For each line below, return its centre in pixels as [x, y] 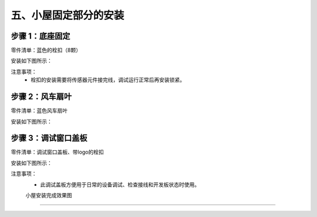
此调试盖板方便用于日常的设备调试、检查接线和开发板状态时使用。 [120, 184]
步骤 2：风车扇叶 [41, 97]
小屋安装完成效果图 [49, 195]
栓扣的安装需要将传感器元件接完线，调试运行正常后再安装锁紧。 [108, 80]
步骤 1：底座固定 [41, 36]
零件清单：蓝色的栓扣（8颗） [46, 50]
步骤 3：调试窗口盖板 [49, 138]
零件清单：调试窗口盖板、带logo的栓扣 [57, 152]
